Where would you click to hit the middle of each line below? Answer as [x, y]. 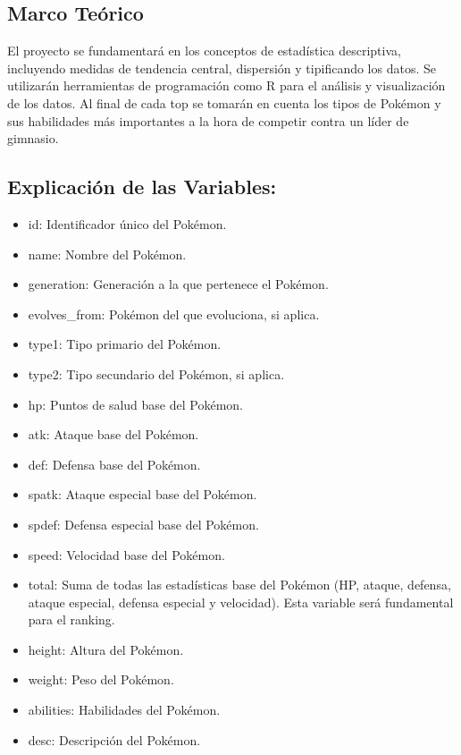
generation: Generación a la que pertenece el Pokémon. [178, 284]
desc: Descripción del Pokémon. [114, 739]
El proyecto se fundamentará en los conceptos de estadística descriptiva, [204, 51]
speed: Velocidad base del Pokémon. [126, 554]
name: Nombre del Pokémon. [107, 254]
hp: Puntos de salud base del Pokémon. [135, 404]
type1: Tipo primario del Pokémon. [125, 344]
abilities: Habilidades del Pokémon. [124, 710]
